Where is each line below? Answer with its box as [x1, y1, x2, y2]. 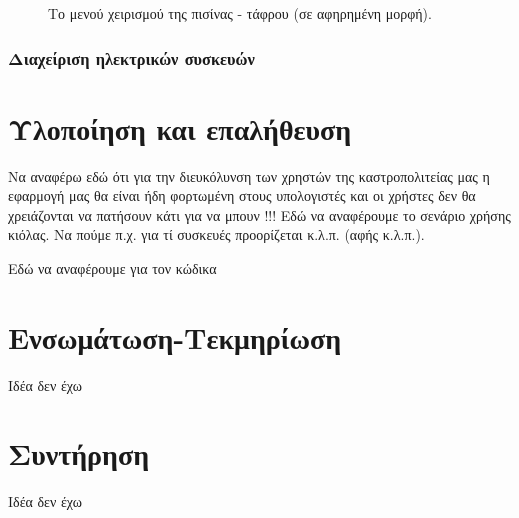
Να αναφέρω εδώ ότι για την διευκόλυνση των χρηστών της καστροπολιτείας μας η [8, 165, 490, 186]
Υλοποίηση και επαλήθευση [8, 107, 352, 148]
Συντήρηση [8, 433, 150, 474]
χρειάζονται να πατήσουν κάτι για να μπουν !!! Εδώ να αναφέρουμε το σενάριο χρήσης [8, 204, 511, 225]
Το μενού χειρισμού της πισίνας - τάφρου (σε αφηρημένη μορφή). [48, 3, 432, 23]
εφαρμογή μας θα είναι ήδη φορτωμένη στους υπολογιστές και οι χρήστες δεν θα [8, 185, 476, 206]
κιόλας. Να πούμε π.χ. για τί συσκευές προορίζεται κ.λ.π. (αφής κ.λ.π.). [8, 224, 425, 245]
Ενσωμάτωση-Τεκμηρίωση [8, 316, 342, 357]
